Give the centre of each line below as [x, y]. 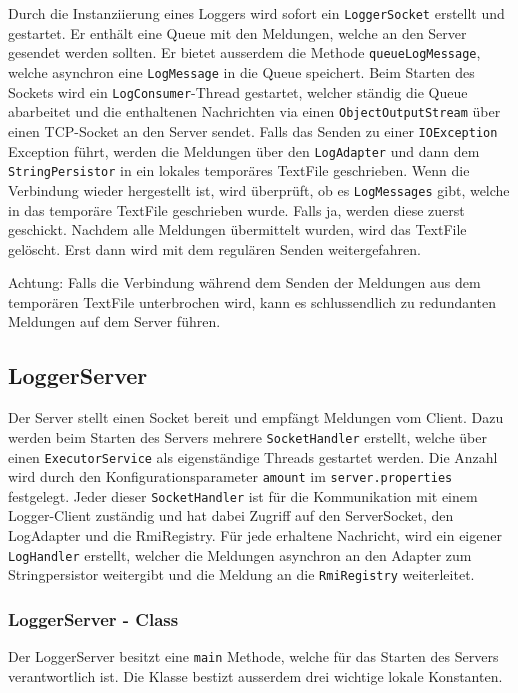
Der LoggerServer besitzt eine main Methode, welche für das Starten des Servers [253, 656]
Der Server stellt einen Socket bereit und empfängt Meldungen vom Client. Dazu [256, 417]
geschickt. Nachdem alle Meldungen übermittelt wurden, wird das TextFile [237, 229]
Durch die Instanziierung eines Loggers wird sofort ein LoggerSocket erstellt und [256, 13]
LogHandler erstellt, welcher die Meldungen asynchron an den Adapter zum [240, 554]
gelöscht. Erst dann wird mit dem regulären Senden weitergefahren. [214, 248]
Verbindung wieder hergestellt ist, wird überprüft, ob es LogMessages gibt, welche [259, 189]
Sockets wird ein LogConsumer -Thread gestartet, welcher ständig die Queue [238, 91]
